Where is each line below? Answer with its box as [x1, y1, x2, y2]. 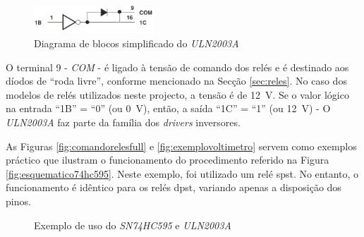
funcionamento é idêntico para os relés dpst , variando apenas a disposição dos [6, 180, 341, 195]
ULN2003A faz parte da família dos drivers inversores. [6, 115, 241, 130]
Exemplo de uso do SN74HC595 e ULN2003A [34, 217, 231, 232]
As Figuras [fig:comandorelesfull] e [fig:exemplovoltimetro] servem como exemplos [6, 138, 357, 153]
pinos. [6, 194, 31, 208]
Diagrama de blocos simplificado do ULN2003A [34, 36, 239, 51]
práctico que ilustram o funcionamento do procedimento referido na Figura [6, 152, 329, 167]
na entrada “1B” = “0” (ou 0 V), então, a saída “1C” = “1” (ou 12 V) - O [6, 101, 331, 116]
